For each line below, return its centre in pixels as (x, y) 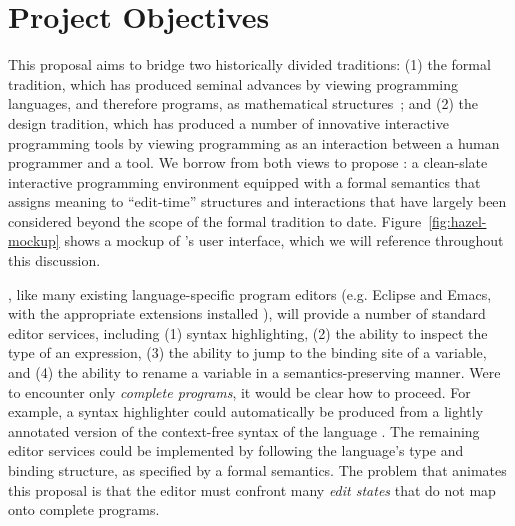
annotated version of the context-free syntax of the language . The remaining (244, 430)
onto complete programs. (84, 509)
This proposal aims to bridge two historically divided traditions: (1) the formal (249, 64)
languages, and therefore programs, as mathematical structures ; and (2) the (243, 103)
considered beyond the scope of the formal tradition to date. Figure (215, 220)
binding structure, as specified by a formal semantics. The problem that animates (257, 470)
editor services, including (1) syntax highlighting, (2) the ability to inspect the (248, 332)
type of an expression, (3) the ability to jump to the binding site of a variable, (247, 352)
